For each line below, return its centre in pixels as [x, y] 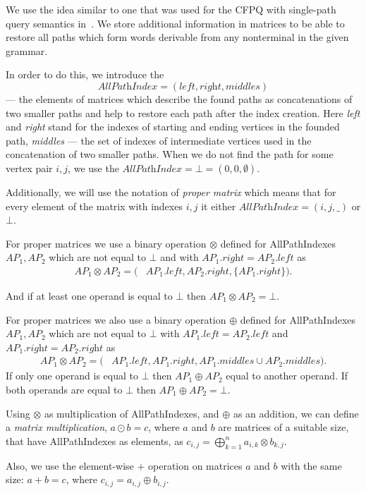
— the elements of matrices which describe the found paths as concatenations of [179, 98]
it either [219, 206]
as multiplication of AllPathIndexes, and [132, 413]
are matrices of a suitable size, [283, 427]
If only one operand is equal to [72, 376]
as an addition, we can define [296, 413]
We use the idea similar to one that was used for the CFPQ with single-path [171, 9]
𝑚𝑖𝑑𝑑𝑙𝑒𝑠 [243, 86]
